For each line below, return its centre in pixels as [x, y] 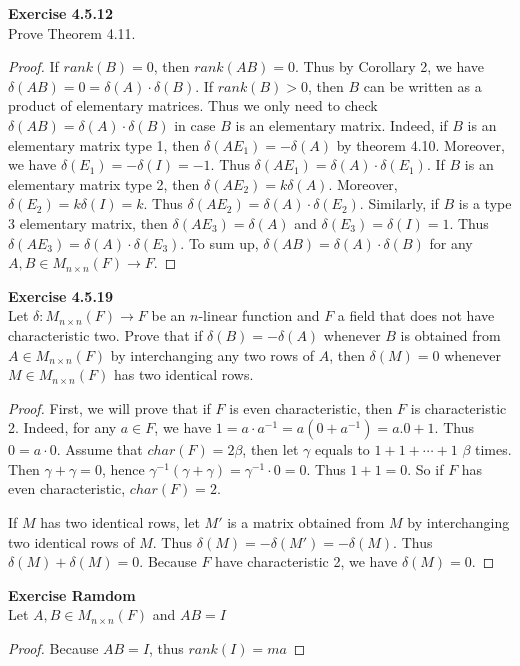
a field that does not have [416, 315]
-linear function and [259, 315]
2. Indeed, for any [62, 427]
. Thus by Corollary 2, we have [389, 66]
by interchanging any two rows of [212, 354]
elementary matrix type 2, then [104, 183]
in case [195, 124]
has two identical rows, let [120, 522]
